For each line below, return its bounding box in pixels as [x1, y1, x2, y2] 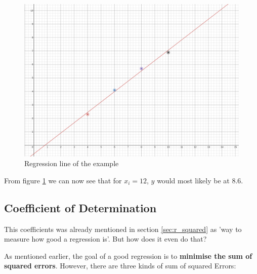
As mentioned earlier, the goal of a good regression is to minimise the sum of [4, 250, 252, 261]
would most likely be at [157, 175, 230, 185]
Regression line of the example [24, 158, 119, 169]
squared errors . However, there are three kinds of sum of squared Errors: [4, 260, 236, 271]
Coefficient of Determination [4, 200, 157, 215]
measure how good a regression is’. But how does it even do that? [4, 233, 207, 244]
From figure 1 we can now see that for [4, 175, 122, 185]
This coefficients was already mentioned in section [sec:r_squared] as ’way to [4, 223, 242, 234]
